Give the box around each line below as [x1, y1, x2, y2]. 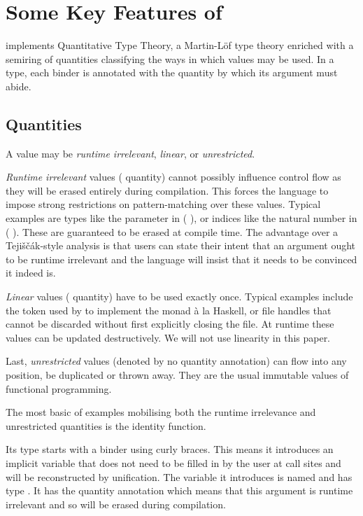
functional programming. [6, 381, 112, 396]
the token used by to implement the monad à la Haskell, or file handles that [6, 302, 332, 317]
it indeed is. [6, 265, 56, 280]
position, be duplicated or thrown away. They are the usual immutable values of [6, 368, 349, 382]
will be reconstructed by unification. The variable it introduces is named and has [6, 469, 353, 484]
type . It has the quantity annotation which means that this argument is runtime [6, 483, 353, 498]
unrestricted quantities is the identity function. [6, 418, 206, 433]
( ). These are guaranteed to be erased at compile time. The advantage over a [6, 224, 339, 239]
